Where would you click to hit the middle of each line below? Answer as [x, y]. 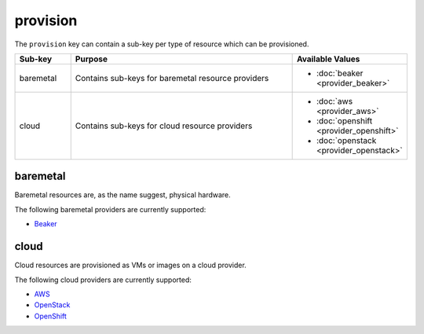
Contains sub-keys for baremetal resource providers [172, 78]
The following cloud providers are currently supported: [103, 280]
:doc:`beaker [340, 73]
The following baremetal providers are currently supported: [110, 209]
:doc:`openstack [346, 140]
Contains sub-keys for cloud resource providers [164, 126]
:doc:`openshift [344, 120]
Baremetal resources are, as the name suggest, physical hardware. [122, 195]
